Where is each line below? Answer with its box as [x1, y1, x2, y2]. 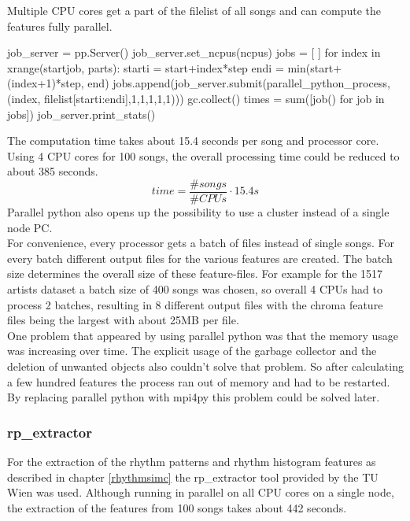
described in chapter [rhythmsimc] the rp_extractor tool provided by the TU [7, 468, 379, 485]
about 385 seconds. [7, 163, 98, 179]
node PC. [7, 219, 53, 235]
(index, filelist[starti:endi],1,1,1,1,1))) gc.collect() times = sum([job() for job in [7, 90, 385, 106]
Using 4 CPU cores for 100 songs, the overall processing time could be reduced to [7, 147, 400, 164]
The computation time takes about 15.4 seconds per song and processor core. [7, 132, 379, 149]
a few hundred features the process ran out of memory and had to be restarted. [7, 373, 390, 390]
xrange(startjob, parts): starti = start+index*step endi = [7, 59, 284, 76]
